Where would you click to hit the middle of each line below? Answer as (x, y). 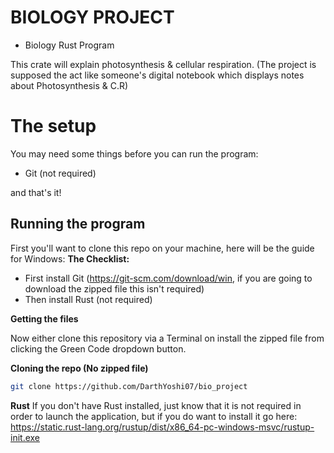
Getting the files (44, 318)
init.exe (25, 437)
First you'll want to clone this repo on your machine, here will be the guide (162, 248)
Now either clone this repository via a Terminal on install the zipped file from (167, 338)
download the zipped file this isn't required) (114, 288)
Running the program (78, 224)
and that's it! (36, 192)
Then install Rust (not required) (88, 299)
